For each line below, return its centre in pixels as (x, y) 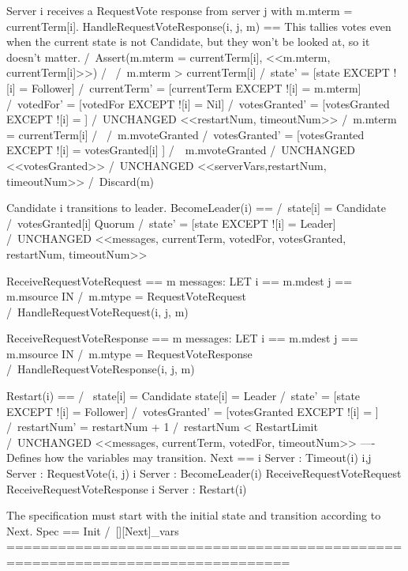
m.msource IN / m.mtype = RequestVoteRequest (126, 296)
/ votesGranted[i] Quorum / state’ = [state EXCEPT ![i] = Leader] (171, 223)
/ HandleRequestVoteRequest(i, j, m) (97, 311)
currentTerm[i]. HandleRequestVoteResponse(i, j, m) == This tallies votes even (199, 26)
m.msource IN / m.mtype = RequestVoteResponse (129, 353)
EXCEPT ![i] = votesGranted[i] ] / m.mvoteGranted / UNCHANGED (181, 150)
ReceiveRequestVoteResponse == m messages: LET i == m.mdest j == (182, 338)
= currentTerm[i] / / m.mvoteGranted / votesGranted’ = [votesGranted (185, 134)
